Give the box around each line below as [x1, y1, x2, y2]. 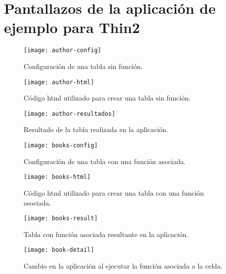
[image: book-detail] [24, 246, 95, 254]
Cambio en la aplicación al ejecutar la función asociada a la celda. [24, 261, 223, 271]
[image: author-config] [24, 47, 101, 54]
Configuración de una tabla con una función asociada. [24, 156, 186, 166]
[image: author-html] [24, 78, 95, 86]
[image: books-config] [24, 142, 98, 149]
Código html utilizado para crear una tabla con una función [24, 187, 204, 198]
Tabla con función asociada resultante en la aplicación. [24, 229, 189, 239]
